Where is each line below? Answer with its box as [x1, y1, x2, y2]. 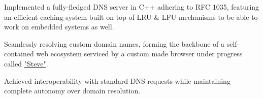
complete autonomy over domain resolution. [4, 85, 141, 96]
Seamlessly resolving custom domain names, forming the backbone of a [4, 38, 225, 49]
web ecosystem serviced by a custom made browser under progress [36, 48, 243, 59]
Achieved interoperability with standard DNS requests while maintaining [4, 75, 231, 86]
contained [4, 48, 34, 59]
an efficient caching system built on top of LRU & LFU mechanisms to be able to [4, 11, 258, 22]
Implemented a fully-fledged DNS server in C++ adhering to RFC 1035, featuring [4, 2, 259, 12]
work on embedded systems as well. [4, 21, 114, 32]
